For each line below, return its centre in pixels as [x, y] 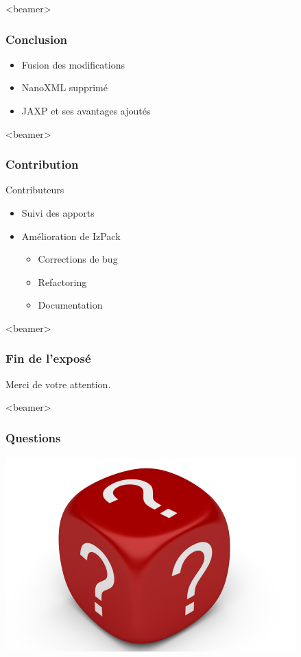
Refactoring [62, 282]
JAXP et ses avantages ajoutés [86, 110]
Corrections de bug [78, 259]
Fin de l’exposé [48, 358]
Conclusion [36, 39]
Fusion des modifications [73, 64]
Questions [33, 437]
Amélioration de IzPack [71, 236]
